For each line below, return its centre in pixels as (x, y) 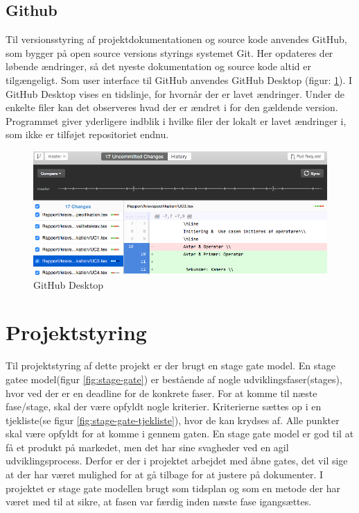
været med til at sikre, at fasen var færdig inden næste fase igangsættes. (159, 502)
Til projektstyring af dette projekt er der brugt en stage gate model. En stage (170, 365)
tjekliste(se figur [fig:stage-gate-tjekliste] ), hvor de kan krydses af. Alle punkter (173, 420)
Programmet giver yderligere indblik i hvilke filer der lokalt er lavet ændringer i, (176, 120)
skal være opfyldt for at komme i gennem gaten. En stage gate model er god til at (180, 434)
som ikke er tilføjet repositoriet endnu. (87, 134)
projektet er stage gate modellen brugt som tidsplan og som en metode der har (173, 488)
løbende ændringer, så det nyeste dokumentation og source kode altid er (158, 66)
